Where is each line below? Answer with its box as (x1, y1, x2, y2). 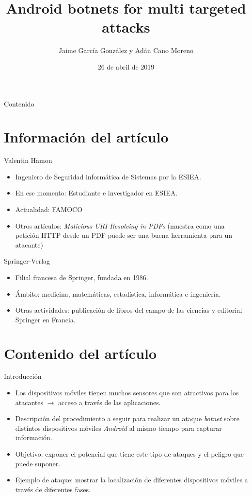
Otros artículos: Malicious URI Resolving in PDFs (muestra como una (15, 220, 225, 230)
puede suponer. (15, 458, 61, 468)
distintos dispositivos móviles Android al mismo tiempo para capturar (15, 423, 222, 433)
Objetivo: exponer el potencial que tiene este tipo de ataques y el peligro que (15, 449, 244, 459)
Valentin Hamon (4, 155, 52, 165)
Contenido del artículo (4, 343, 157, 363)
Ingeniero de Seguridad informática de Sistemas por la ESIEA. (15, 171, 201, 181)
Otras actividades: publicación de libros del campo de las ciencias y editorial (15, 305, 242, 315)
